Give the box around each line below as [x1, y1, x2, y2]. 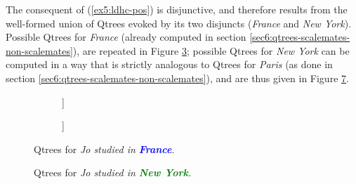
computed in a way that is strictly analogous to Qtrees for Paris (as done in [6, 57, 333, 72]
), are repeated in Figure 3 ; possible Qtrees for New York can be [72, 43, 350, 58]
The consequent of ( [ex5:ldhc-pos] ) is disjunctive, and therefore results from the [6, 2, 348, 16]
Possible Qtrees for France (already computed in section [6, 29, 246, 44]
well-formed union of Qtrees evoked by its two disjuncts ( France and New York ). [6, 15, 352, 30]
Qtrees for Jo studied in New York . [34, 165, 192, 180]
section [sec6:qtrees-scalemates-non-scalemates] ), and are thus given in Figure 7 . [6, 70, 349, 85]
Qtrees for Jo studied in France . [34, 141, 175, 156]
